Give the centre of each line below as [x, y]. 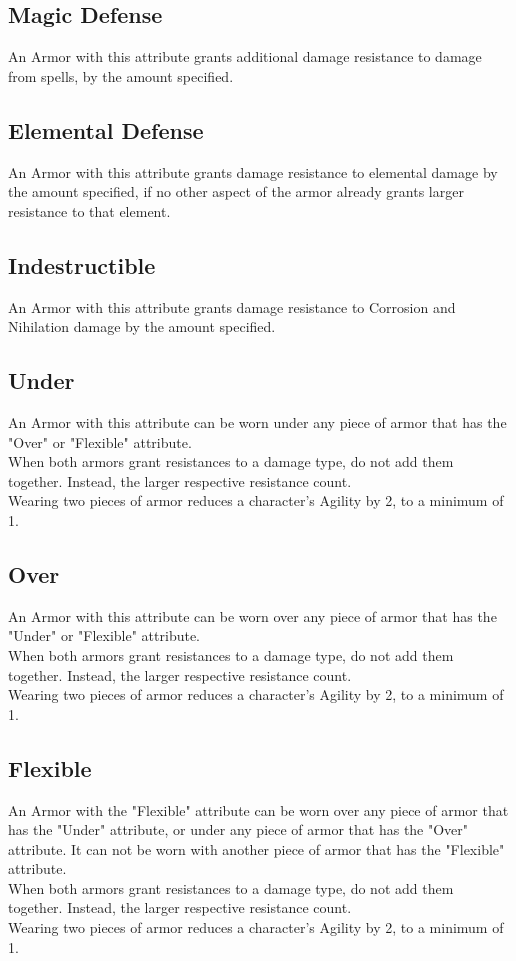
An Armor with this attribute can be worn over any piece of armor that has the [252, 615]
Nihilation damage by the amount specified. [142, 326]
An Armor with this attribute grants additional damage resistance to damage [245, 56]
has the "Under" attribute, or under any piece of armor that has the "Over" [238, 829]
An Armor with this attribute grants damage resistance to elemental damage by [253, 171]
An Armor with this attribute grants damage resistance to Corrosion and [232, 306]
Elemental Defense [106, 129]
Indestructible [82, 264]
